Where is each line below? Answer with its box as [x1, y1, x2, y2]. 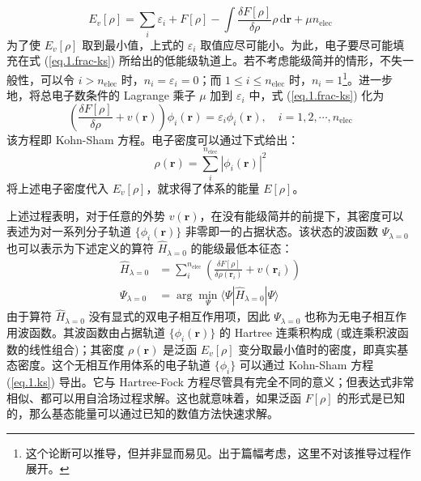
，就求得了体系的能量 [146, 179, 260, 196]
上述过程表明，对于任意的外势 [6, 206, 165, 223]
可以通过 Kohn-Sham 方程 [239, 356, 374, 373]
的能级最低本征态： [190, 240, 293, 257]
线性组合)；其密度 [28, 340, 125, 357]
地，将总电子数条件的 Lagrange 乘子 [6, 87, 196, 104]
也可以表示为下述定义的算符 [6, 240, 154, 257]
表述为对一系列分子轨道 [6, 223, 131, 240]
